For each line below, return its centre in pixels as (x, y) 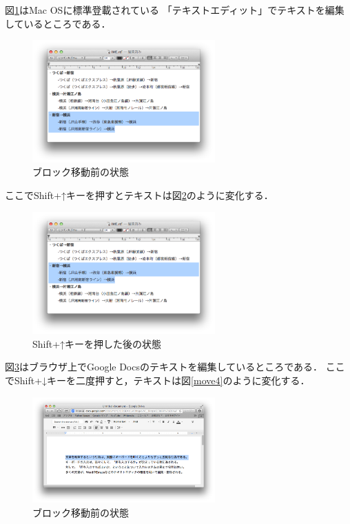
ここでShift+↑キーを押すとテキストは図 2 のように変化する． (139, 195)
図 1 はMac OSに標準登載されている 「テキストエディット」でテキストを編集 (175, 10)
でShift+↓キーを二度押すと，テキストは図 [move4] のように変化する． (157, 380)
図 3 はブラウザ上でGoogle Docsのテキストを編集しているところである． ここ (175, 367)
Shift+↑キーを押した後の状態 (97, 343)
